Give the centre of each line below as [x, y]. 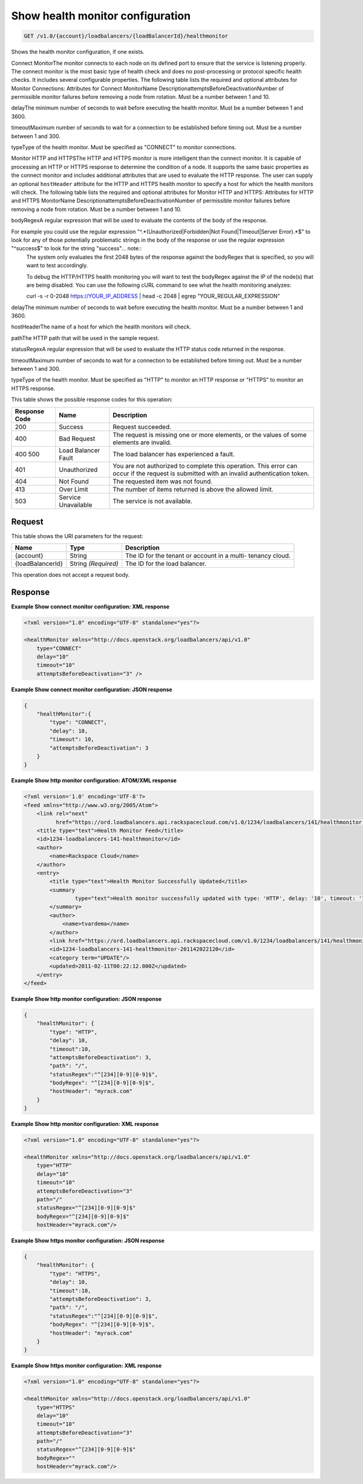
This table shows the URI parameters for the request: [77, 536]
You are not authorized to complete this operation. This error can [205, 465]
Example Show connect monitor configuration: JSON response [92, 689]
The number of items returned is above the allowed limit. [193, 489]
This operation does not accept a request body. [70, 575]
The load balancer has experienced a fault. [174, 454]
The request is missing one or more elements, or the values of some [210, 434]
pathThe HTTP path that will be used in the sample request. [85, 338]
